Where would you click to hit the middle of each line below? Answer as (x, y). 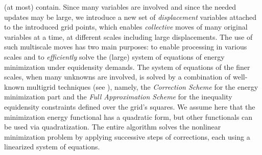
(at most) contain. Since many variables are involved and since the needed (120, 7)
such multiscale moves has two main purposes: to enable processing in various (126, 47)
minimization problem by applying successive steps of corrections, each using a (127, 136)
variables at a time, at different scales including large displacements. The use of (128, 36)
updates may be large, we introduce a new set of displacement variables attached (130, 17)
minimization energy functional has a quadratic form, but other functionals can (128, 117)
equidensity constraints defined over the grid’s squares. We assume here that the (130, 106)
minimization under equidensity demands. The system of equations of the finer (127, 67)
